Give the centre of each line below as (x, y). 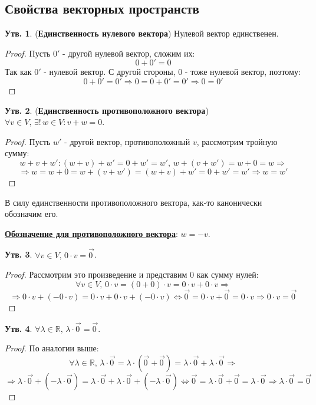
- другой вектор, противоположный (127, 141)
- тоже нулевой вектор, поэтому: (243, 72)
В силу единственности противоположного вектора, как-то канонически (134, 202)
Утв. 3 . (19, 254)
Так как (18, 72)
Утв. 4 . (19, 328)
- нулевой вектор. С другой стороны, (110, 72)
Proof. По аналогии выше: (52, 348)
